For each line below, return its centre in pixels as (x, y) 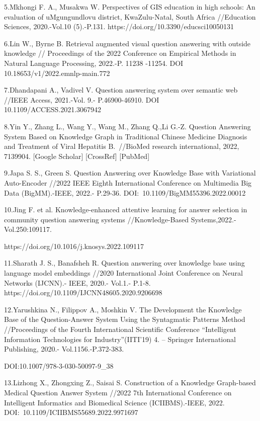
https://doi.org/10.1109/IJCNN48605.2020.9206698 (83, 292)
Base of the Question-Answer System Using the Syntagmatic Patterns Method (125, 319)
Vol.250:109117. (28, 229)
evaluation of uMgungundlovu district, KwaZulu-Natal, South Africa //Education (130, 16)
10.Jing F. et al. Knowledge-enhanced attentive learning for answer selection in (126, 209)
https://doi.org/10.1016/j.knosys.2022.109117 (74, 246)
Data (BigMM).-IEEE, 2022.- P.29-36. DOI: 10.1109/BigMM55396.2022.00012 (125, 192)
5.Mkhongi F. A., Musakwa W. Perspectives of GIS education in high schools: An (130, 7)
